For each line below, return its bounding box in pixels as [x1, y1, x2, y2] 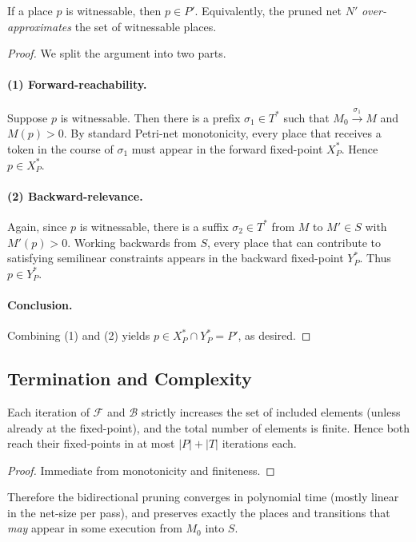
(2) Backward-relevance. [7, 187, 143, 204]
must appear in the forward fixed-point [131, 140, 323, 157]
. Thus [359, 249, 391, 266]
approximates [7, 18, 72, 34]
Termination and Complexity [7, 366, 252, 391]
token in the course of [7, 140, 114, 157]
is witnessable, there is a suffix [79, 217, 229, 234]
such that [283, 109, 330, 126]
